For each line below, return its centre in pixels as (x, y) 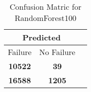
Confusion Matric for (45, 7)
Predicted (42, 37)
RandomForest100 (45, 18)
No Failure (57, 52)
